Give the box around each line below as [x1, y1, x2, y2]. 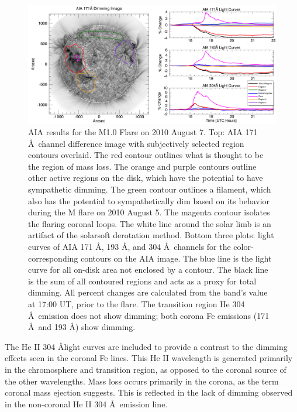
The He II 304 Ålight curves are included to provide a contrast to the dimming [5, 340, 288, 352]
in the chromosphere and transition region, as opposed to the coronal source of [5, 363, 286, 375]
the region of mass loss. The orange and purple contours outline [28, 160, 257, 172]
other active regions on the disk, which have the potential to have [28, 171, 263, 184]
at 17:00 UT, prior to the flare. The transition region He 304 [28, 298, 245, 310]
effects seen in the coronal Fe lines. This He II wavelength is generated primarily [5, 352, 293, 364]
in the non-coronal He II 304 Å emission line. [5, 397, 168, 410]
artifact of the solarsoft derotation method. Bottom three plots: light [28, 229, 274, 241]
